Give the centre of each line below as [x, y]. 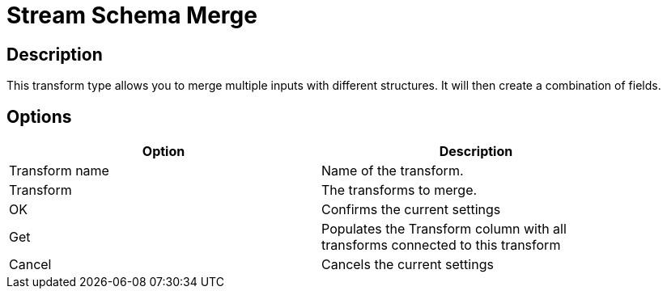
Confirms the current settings [411, 210]
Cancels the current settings [408, 265]
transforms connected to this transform [441, 245]
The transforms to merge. [399, 190]
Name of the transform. [393, 171]
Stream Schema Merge [132, 15]
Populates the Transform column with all [444, 229]
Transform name [59, 171]
